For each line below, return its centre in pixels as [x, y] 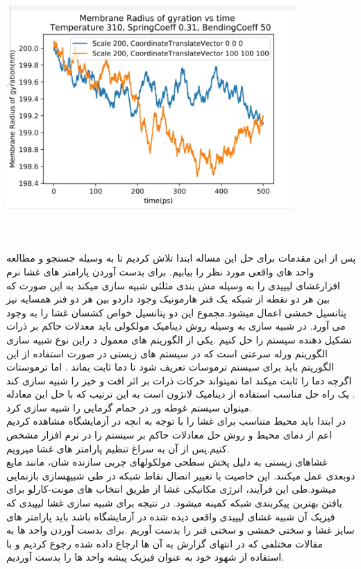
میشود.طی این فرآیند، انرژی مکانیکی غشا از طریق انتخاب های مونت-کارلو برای [171, 489]
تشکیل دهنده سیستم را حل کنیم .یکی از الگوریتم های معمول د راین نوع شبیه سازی [179, 339]
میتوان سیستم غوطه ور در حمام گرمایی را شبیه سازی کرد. [129, 407]
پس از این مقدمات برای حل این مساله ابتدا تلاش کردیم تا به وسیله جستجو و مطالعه [181, 258]
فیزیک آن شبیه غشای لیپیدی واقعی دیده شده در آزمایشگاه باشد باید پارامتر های [171, 516]
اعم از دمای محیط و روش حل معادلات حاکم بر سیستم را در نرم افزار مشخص [169, 435]
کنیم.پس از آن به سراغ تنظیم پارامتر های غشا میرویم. [118, 448]
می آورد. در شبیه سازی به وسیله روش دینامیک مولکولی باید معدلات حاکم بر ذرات [176, 326]
